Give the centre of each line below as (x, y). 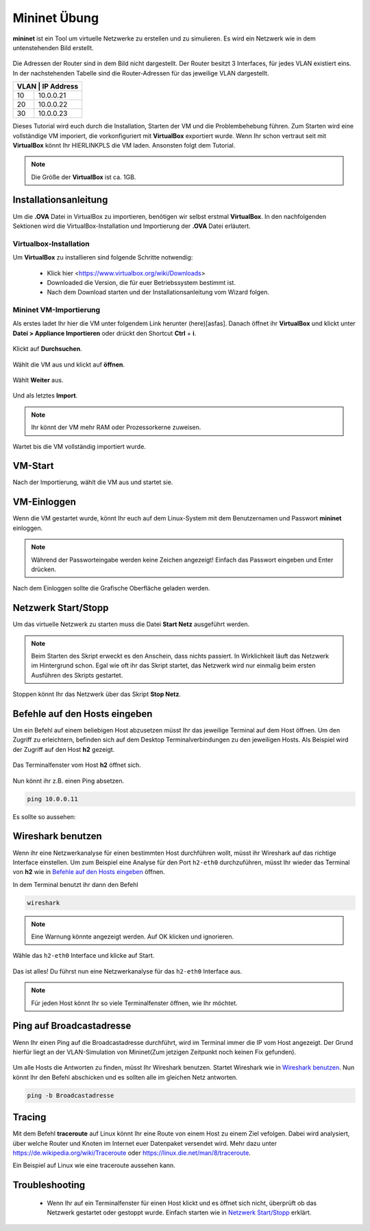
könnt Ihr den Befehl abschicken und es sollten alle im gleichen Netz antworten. (125, 1077)
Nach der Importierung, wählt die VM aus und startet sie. (93, 482)
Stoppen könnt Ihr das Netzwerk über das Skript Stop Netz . (97, 694)
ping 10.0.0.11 (52, 799)
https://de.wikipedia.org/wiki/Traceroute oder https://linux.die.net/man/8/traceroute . (132, 1153)
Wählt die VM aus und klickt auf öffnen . (69, 365)
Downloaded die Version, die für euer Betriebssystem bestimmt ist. (141, 282)
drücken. (44, 569)
